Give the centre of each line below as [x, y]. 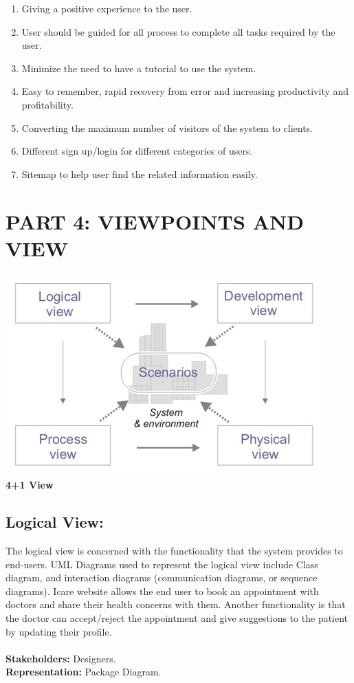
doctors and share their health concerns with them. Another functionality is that [176, 604]
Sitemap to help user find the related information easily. [140, 173]
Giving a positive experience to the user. [107, 8]
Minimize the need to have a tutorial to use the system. [139, 68]
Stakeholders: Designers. [61, 658]
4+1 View [30, 485]
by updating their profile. [59, 631]
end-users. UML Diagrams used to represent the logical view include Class [162, 564]
